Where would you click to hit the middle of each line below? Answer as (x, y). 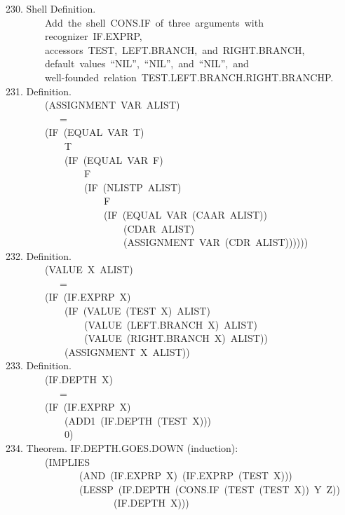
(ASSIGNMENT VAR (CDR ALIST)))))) (216, 242)
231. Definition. (39, 91)
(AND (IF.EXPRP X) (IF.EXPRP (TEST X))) (185, 475)
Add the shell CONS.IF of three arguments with (154, 22)
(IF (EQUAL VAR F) (114, 159)
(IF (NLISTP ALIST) (133, 187)
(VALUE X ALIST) (89, 269)
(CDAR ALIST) (159, 228)
